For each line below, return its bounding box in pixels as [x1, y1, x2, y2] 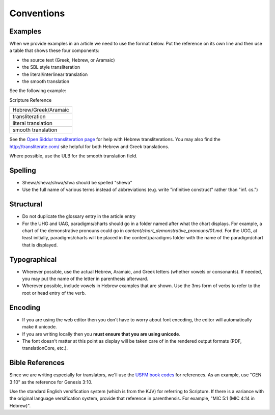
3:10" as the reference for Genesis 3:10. [9, 379, 93, 385]
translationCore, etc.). [22, 345, 68, 351]
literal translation [12, 120, 53, 127]
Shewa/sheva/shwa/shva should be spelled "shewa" [22, 179, 132, 185]
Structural [9, 200, 43, 209]
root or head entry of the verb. [22, 290, 86, 296]
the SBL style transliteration [22, 64, 80, 70]
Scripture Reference [9, 97, 52, 103]
